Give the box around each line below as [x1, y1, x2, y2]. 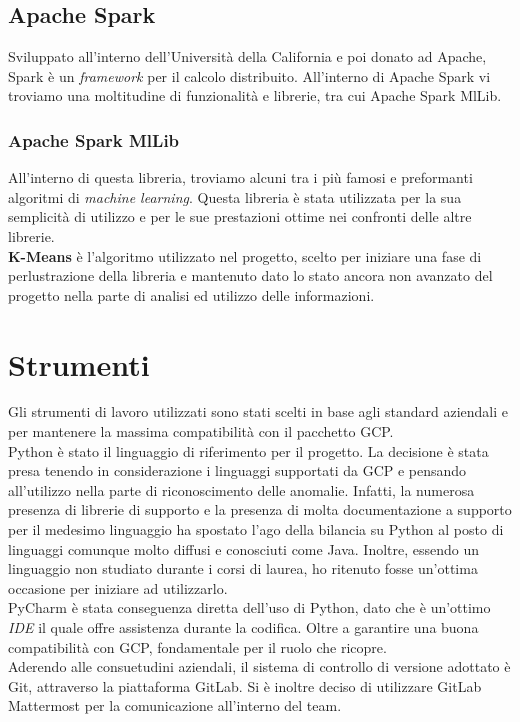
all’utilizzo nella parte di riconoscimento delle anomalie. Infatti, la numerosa [8, 479, 475, 500]
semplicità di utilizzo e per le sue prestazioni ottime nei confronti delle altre [8, 206, 472, 227]
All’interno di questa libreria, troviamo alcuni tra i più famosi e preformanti [8, 167, 473, 188]
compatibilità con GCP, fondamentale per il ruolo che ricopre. [8, 636, 387, 657]
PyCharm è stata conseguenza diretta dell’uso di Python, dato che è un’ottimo [8, 597, 491, 618]
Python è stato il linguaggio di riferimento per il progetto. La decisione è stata [8, 440, 489, 461]
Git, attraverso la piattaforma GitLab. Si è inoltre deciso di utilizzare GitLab [8, 675, 482, 696]
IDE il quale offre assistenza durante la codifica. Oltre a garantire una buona [8, 617, 479, 638]
